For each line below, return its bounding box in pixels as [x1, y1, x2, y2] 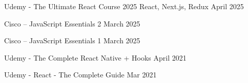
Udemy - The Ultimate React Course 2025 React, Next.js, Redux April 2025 [4, 1, 244, 11]
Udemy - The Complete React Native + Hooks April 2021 [4, 52, 187, 63]
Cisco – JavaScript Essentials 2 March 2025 [4, 18, 140, 29]
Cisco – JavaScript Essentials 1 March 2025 [4, 35, 140, 46]
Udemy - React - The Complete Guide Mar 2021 [4, 69, 157, 80]
